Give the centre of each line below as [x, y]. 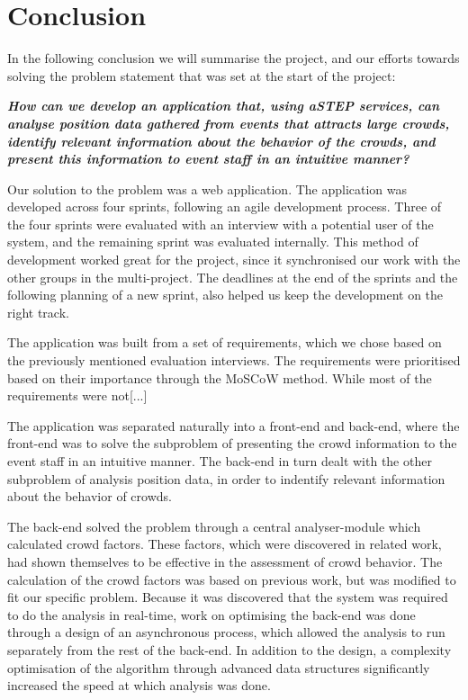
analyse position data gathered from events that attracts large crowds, [229, 123]
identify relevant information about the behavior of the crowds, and [221, 141]
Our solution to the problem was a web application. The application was [207, 188]
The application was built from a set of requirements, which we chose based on [225, 342]
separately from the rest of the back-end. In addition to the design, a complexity [229, 649]
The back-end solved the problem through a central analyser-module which [214, 526]
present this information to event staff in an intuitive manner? [208, 159]
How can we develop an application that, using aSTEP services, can [224, 106]
